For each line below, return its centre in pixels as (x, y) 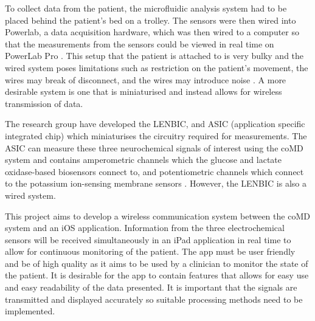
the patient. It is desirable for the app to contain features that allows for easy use (157, 275)
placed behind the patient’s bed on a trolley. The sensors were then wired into (151, 20)
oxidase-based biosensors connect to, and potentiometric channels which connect (154, 171)
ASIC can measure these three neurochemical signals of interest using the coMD (154, 147)
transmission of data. (44, 103)
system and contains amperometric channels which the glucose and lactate (144, 160)
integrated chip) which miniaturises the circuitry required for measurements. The (156, 135)
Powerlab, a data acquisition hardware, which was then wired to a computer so (152, 32)
